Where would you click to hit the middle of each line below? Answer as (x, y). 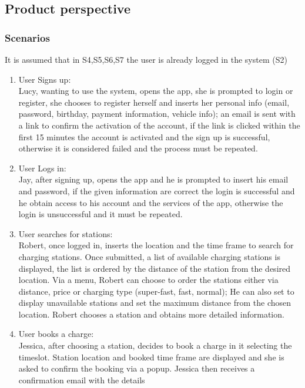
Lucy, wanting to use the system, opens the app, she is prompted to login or (156, 91)
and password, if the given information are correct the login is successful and (157, 190)
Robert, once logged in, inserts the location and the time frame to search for (156, 245)
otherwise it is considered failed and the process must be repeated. (138, 148)
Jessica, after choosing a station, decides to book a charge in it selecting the (155, 345)
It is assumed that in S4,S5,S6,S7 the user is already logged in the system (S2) (146, 59)
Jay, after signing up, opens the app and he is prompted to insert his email (153, 179)
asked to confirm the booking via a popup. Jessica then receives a (137, 368)
